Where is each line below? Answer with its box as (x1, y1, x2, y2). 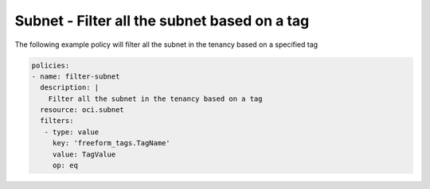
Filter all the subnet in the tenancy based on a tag (48, 94, 263, 103)
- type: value (44, 127, 100, 137)
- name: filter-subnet (31, 71, 120, 81)
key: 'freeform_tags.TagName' (52, 139, 170, 148)
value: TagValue (52, 149, 116, 159)
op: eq (52, 161, 79, 170)
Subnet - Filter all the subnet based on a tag (14, 12, 310, 29)
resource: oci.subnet (40, 106, 125, 114)
